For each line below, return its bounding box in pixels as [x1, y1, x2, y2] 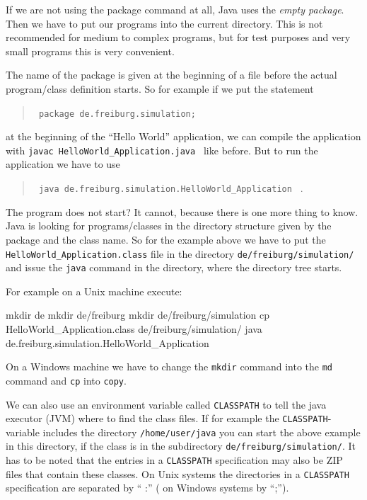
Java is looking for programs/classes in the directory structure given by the [6, 218, 332, 233]
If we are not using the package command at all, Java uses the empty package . [6, 2, 344, 16]
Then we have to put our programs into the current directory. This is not [6, 16, 323, 30]
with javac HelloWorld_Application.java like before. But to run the [6, 142, 318, 157]
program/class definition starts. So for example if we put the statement [6, 81, 314, 96]
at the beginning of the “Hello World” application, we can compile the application [6, 129, 361, 144]
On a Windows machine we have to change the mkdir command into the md [6, 359, 332, 374]
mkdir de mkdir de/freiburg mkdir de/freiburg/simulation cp [6, 307, 269, 322]
